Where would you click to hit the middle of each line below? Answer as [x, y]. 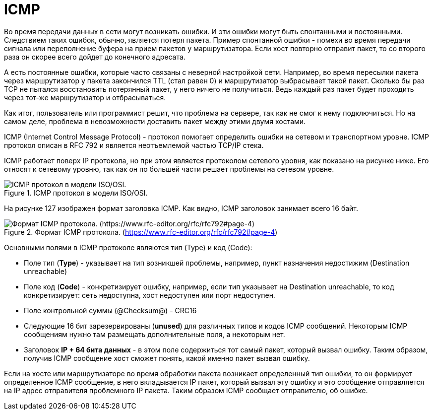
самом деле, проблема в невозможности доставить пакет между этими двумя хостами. [155, 121]
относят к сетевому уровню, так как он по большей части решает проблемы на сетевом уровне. [169, 169]
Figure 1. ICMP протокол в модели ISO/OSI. [76, 193]
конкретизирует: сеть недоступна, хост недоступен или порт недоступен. [150, 295]
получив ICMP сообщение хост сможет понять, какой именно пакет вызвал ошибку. [167, 358]
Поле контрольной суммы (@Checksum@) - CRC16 [110, 310]
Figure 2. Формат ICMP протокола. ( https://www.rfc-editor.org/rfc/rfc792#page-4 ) [141, 232]
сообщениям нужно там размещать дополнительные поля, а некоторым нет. [155, 334]
